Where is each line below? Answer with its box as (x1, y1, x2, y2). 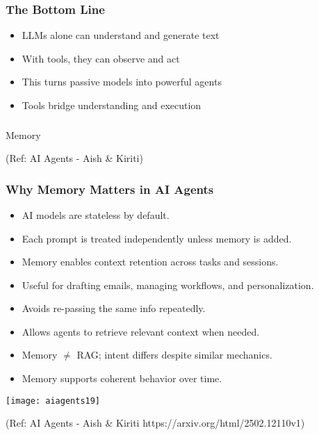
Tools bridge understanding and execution (22, 98, 202, 112)
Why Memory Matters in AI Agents (6, 180, 214, 197)
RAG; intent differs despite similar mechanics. (76, 347, 272, 362)
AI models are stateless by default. (22, 207, 170, 222)
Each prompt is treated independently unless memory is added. (22, 231, 292, 245)
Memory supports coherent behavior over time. (22, 371, 222, 386)
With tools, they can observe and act (22, 51, 180, 65)
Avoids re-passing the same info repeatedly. (22, 301, 206, 315)
